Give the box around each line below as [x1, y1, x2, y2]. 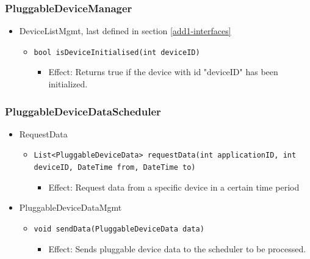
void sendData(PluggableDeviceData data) [34, 224, 204, 233]
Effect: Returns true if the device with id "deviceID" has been [48, 65, 278, 78]
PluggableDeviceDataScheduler [5, 103, 161, 119]
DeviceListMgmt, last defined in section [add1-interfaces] [19, 24, 231, 37]
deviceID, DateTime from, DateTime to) [34, 163, 196, 172]
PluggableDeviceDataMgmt [19, 201, 122, 214]
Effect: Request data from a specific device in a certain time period [48, 180, 300, 193]
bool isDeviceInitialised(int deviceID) [34, 48, 200, 57]
